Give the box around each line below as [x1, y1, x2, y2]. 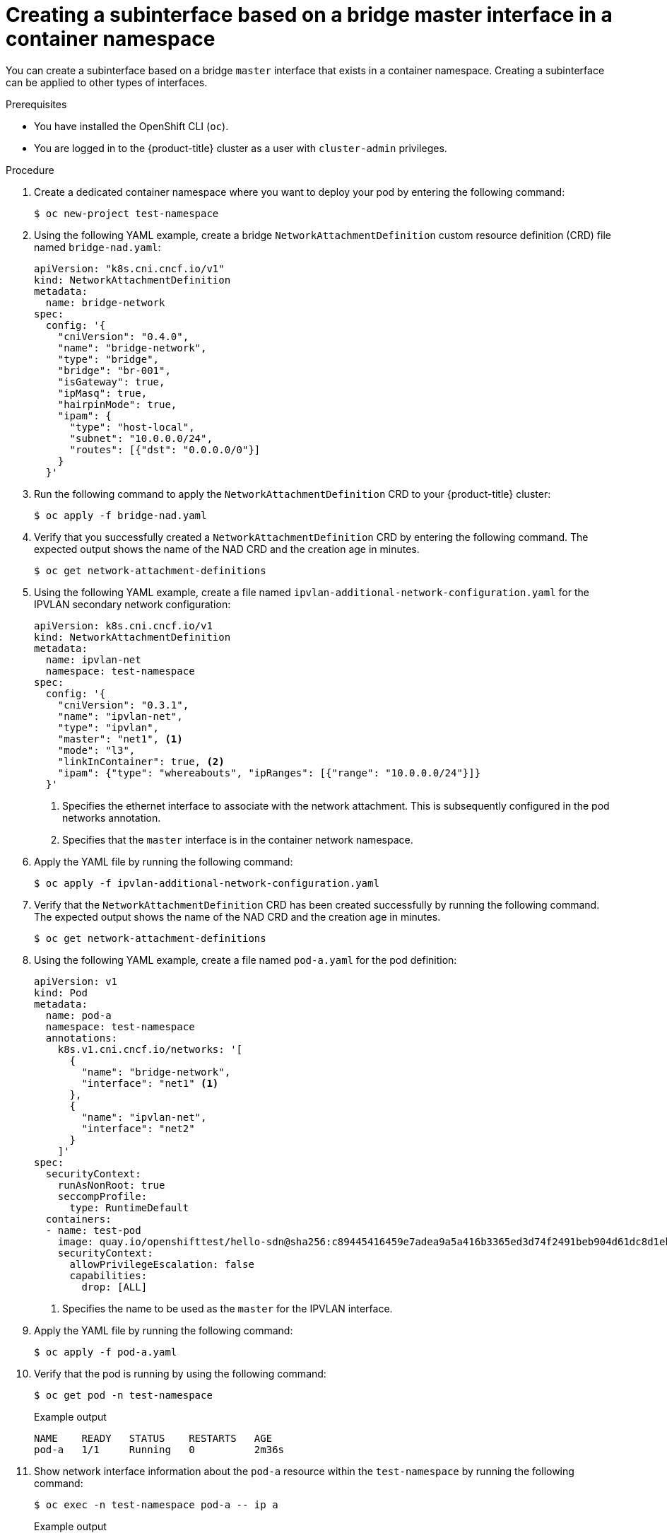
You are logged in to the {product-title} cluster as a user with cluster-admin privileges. [34, 141, 447, 154]
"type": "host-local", [69, 421, 195, 433]
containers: [45, 1213, 112, 1225]
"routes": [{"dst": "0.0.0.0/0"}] [69, 443, 261, 455]
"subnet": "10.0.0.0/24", [69, 432, 213, 444]
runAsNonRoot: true [57, 1179, 165, 1191]
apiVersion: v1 [34, 975, 118, 987]
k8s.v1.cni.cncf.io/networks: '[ [57, 1043, 243, 1055]
